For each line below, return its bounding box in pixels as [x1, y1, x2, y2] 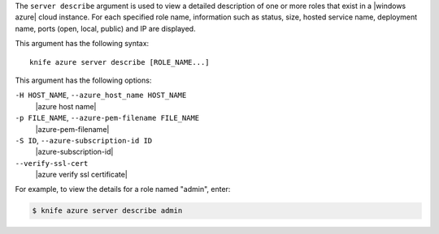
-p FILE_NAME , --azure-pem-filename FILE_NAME [15, 113, 200, 123]
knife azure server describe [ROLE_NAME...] [29, 57, 211, 66]
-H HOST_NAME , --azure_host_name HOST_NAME [15, 90, 187, 100]
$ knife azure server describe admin [32, 206, 183, 215]
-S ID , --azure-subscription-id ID [15, 135, 153, 145]
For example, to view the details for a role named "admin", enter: [15, 185, 231, 194]
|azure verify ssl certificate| [35, 170, 128, 180]
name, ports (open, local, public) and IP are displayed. [15, 23, 196, 33]
